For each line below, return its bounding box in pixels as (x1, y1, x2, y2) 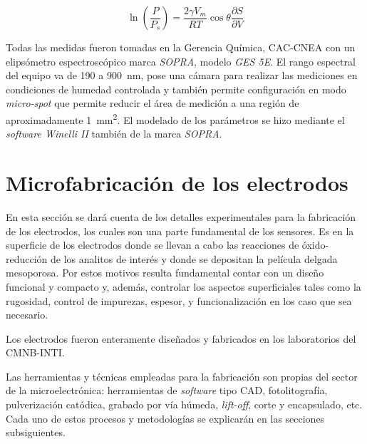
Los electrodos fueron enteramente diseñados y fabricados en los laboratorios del (6, 331, 356, 346)
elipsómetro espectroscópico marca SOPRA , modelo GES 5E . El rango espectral (6, 53, 356, 68)
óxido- (301, 237, 329, 252)
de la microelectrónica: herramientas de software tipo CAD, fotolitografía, (6, 383, 328, 398)
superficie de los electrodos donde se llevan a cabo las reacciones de (6, 237, 299, 252)
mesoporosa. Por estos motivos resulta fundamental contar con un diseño (6, 265, 324, 280)
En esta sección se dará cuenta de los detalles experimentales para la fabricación (6, 209, 356, 224)
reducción (6, 251, 48, 266)
